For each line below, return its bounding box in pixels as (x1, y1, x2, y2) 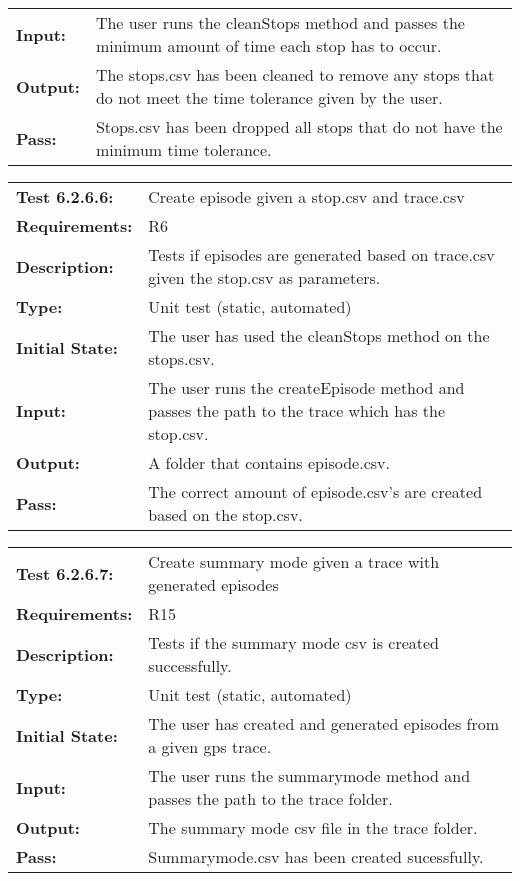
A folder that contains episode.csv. (148, 451, 390, 474)
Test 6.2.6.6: (16, 185, 114, 208)
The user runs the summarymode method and (148, 764, 471, 787)
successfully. (148, 654, 232, 677)
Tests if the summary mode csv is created (148, 631, 439, 654)
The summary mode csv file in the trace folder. (148, 816, 478, 839)
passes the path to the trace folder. (148, 787, 393, 810)
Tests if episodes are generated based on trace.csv (148, 243, 495, 266)
